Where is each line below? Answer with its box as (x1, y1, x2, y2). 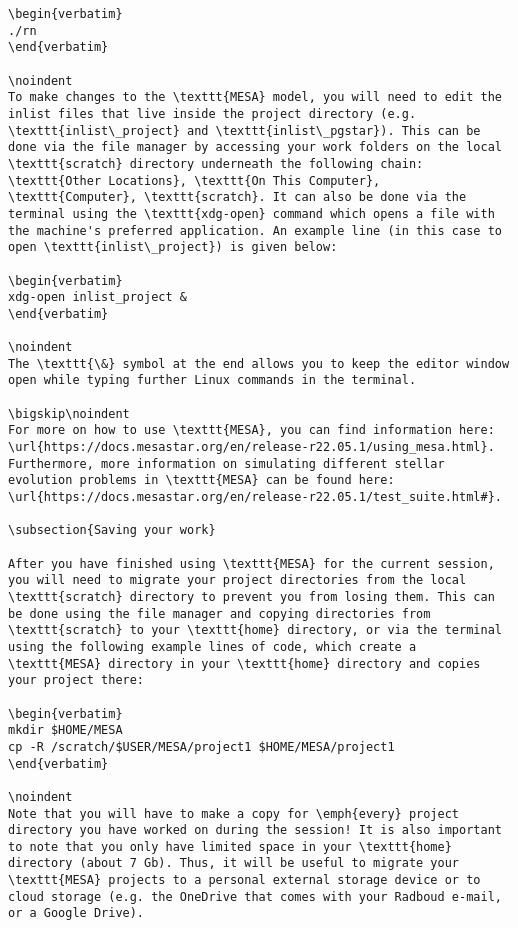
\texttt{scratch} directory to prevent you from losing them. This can (8, 589, 495, 604)
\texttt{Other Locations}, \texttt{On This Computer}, (8, 173, 381, 188)
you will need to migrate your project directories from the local (8, 573, 467, 588)
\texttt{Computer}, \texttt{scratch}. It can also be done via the (8, 190, 467, 205)
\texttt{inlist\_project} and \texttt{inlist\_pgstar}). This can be (8, 123, 481, 138)
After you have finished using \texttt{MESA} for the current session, (8, 556, 495, 571)
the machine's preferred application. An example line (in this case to (8, 223, 502, 238)
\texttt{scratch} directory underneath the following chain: (8, 156, 424, 171)
